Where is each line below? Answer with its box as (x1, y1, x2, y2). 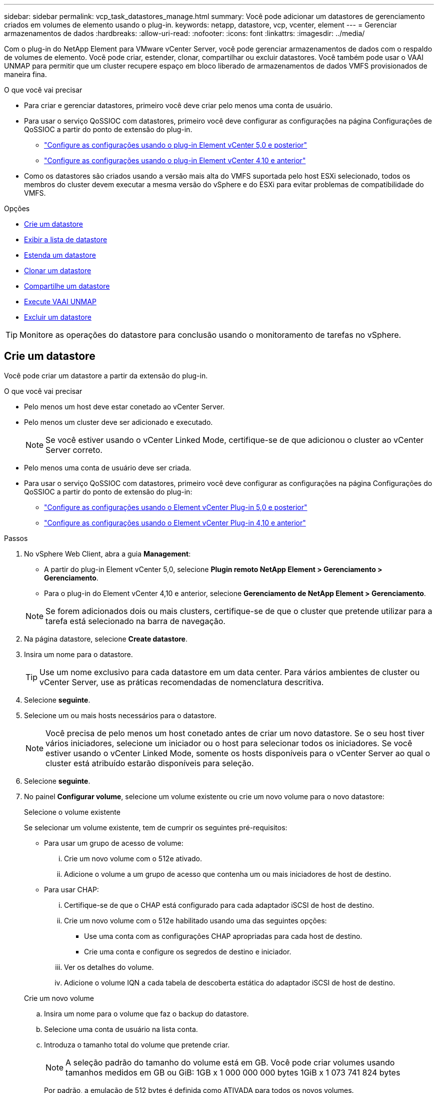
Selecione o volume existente (24, 807, 120, 816)
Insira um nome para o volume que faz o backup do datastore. (44, 1009, 249, 1018)
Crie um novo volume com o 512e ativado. (64, 854, 202, 863)
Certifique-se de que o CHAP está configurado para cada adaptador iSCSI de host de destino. (64, 900, 374, 909)
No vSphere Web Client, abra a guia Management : (24, 549, 191, 558)
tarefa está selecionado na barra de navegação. (45, 616, 225, 626)
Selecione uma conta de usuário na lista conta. (44, 1024, 198, 1033)
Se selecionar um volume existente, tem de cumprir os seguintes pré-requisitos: (24, 823, 287, 832)
